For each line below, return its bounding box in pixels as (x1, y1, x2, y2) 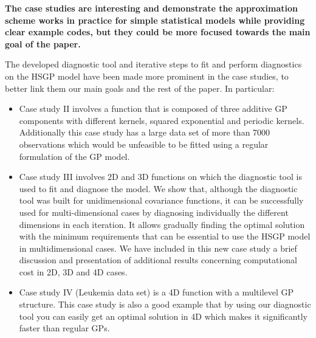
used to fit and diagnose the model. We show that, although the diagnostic (19, 182, 298, 195)
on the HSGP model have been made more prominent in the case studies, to (5, 69, 289, 82)
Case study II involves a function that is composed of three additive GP (19, 102, 287, 115)
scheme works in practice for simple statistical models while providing (5, 13, 305, 26)
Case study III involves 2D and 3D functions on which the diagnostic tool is (19, 170, 302, 183)
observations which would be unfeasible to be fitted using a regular (19, 137, 269, 150)
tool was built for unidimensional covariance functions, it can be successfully (19, 194, 304, 207)
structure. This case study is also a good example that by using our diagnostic (19, 298, 311, 311)
